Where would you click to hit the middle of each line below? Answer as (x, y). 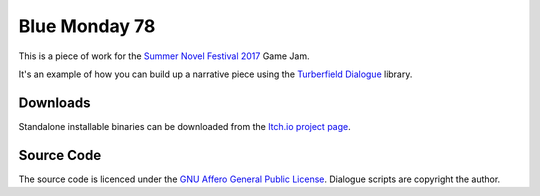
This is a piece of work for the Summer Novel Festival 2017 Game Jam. (164, 56)
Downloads (54, 102)
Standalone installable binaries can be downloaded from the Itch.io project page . (185, 126)
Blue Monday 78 (87, 26)
